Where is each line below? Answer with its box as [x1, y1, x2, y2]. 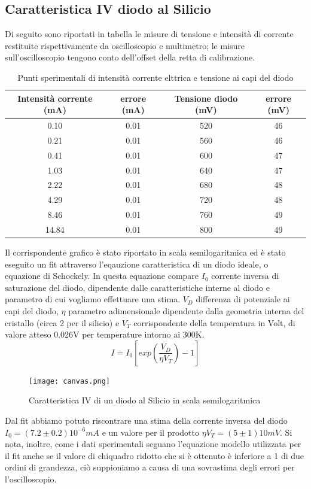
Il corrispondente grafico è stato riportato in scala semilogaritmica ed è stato [5, 246, 286, 259]
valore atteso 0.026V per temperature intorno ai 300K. [5, 328, 205, 341]
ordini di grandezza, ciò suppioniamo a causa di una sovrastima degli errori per [5, 461, 295, 473]
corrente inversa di [211, 269, 279, 282]
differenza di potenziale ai [196, 293, 290, 305]
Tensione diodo [174, 92, 238, 104]
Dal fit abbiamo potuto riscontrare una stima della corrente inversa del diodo [5, 414, 288, 427]
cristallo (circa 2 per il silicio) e [5, 316, 120, 329]
